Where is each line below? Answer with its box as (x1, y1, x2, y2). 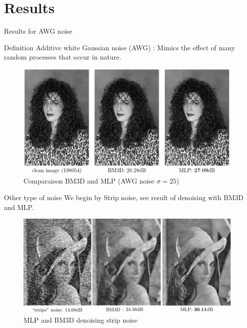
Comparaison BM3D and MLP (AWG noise (23, 176, 155, 186)
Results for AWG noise (4, 26, 72, 36)
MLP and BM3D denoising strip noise (23, 315, 137, 325)
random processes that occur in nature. (4, 52, 121, 62)
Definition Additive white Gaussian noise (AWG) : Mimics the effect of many (4, 42, 235, 52)
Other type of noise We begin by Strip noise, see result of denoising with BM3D (4, 192, 244, 203)
